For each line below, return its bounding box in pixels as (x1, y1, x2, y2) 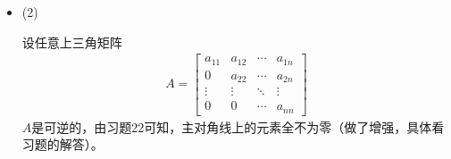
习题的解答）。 (21, 135, 104, 154)
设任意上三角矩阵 (21, 32, 122, 51)
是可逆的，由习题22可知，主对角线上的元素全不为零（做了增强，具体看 (31, 117, 445, 136)
